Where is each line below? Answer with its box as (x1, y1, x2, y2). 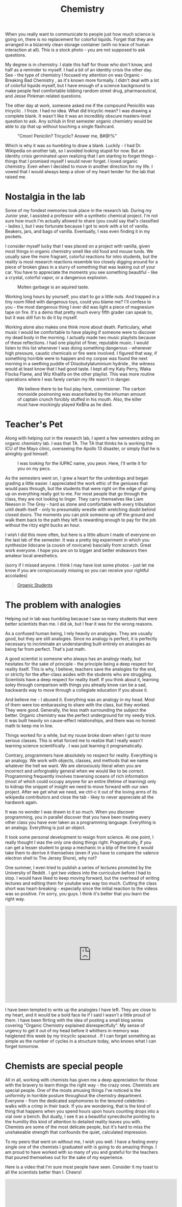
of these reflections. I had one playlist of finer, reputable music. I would (5, 340, 149, 346)
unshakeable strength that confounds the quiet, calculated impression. (5, 1129, 148, 1135)
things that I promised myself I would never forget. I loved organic (5, 159, 138, 164)
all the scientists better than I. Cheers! (5, 1169, 82, 1175)
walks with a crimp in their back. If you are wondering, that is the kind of (5, 1103, 151, 1109)
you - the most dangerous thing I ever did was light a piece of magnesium (5, 304, 155, 310)
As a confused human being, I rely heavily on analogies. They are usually (5, 631, 153, 636)
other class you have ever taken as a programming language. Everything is (5, 820, 156, 825)
